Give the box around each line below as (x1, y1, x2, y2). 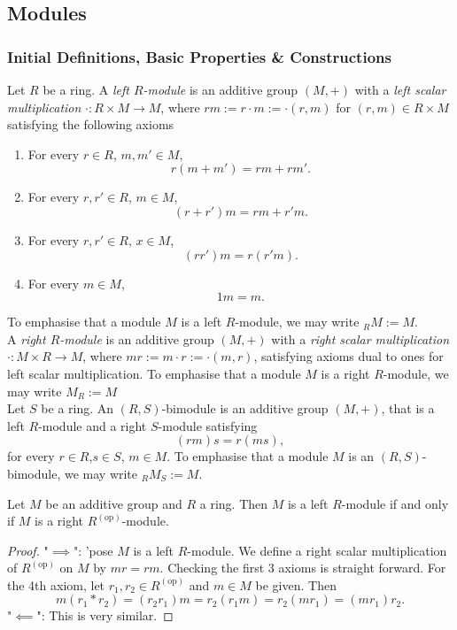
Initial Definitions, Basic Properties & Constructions (7, 45, 391, 67)
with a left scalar (354, 81, 446, 98)
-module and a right (38, 416, 147, 434)
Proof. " (7, 541, 49, 559)
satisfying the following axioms (7, 115, 174, 134)
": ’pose (73, 541, 113, 559)
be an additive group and (45, 494, 182, 512)
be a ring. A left (43, 81, 129, 98)
